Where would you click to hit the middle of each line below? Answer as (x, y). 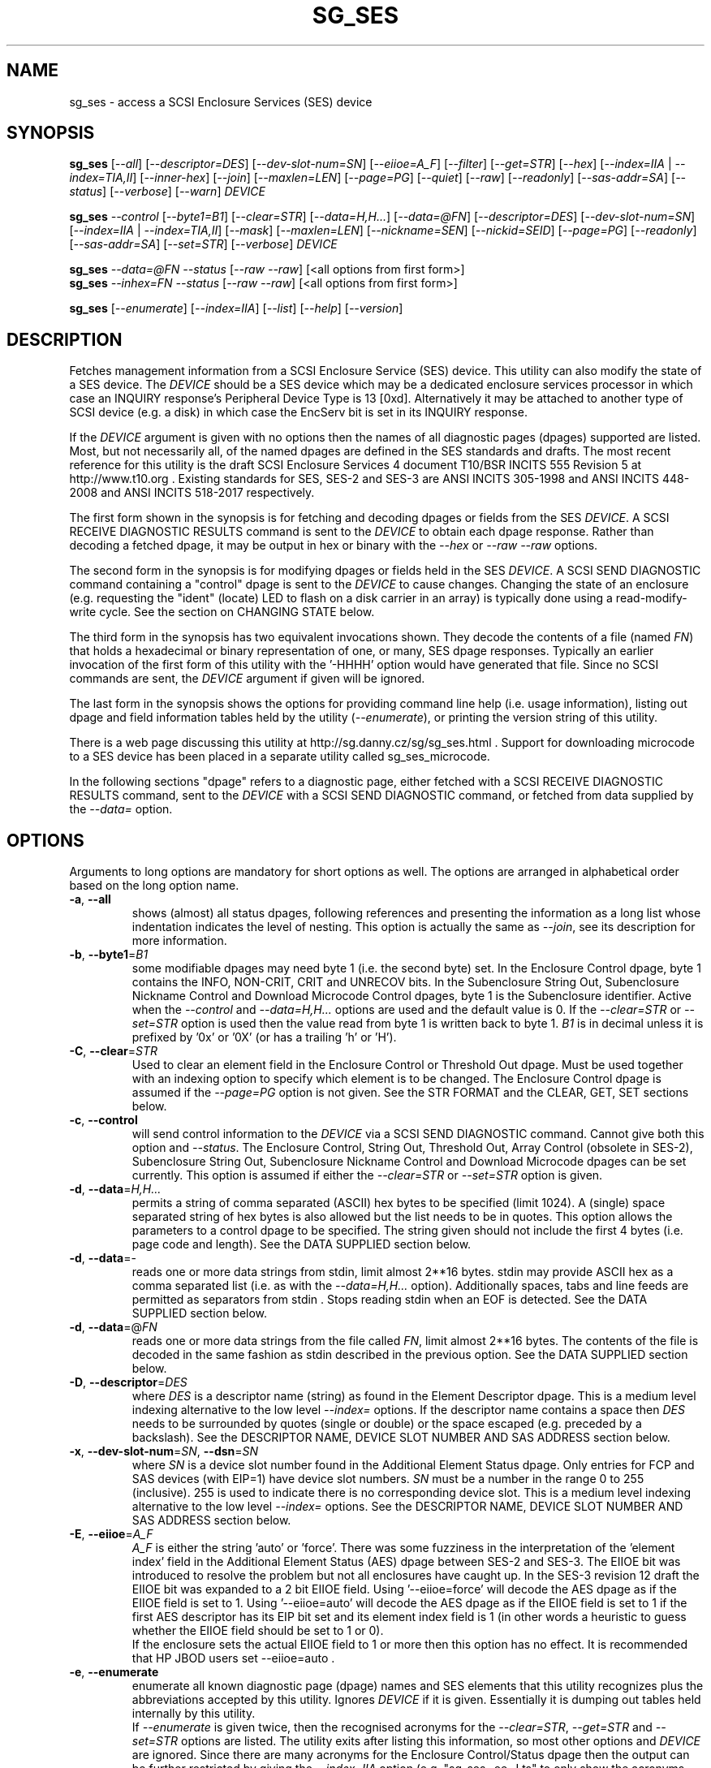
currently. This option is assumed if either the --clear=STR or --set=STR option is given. (367, 1175)
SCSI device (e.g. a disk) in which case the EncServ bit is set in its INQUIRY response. (298, 412)
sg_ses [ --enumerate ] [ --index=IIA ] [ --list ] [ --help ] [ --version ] (236, 308)
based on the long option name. (154, 886)
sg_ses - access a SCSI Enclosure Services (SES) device (221, 101)
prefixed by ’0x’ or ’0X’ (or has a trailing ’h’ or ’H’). (264, 1037)
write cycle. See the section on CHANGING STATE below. (222, 612)
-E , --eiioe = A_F (111, 1534)
